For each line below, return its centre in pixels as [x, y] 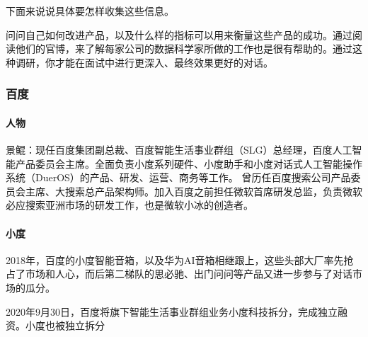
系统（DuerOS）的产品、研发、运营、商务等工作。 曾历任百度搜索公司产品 [178, 177]
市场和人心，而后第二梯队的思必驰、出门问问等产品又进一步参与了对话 [189, 274]
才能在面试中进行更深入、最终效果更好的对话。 [164, 62]
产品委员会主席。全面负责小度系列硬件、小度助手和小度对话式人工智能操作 [189, 163]
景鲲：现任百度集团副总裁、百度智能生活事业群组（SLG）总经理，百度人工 [179, 150]
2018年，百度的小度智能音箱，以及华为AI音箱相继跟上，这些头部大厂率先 [175, 259]
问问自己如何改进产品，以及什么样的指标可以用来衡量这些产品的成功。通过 [179, 34]
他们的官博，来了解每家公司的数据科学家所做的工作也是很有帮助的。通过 [184, 48]
